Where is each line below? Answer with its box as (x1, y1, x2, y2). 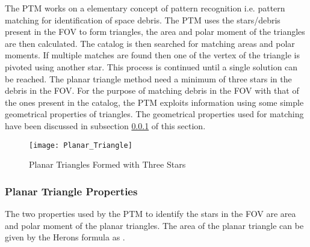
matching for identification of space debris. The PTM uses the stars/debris (5, 13, 281, 26)
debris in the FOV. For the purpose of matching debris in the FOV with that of (5, 84, 299, 97)
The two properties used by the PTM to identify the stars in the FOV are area (5, 207, 296, 219)
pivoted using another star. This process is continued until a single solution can (5, 60, 298, 73)
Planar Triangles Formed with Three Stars (29, 158, 186, 171)
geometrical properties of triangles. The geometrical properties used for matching (5, 108, 304, 120)
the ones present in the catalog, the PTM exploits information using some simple (5, 96, 304, 108)
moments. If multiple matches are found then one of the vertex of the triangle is (5, 49, 300, 61)
